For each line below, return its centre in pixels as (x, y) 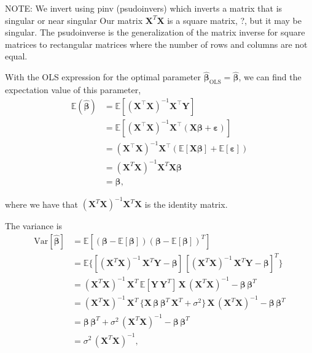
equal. (16, 56)
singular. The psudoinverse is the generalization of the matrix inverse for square (155, 32)
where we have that (42, 204)
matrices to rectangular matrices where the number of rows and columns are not (156, 44)
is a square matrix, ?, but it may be (235, 20)
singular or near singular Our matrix (74, 20)
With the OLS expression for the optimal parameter (103, 77)
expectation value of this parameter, (73, 89)
